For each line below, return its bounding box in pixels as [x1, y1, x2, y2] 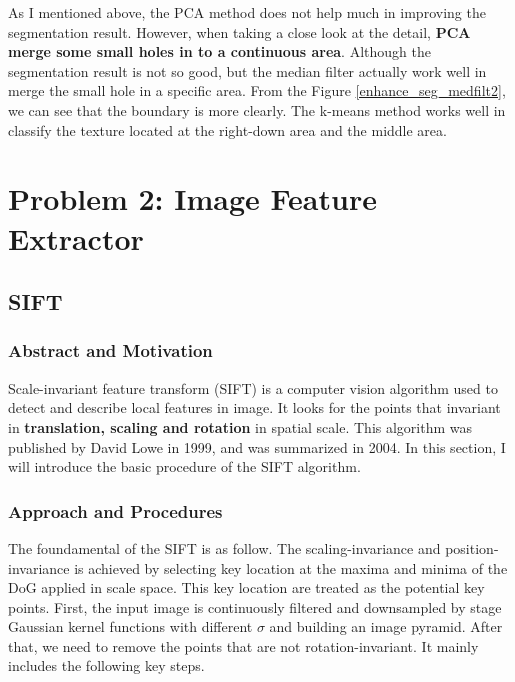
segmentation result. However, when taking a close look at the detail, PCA [8, 21, 471, 42]
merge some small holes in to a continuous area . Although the [8, 41, 431, 62]
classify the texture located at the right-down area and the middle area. [8, 119, 447, 140]
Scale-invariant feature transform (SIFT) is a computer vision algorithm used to [8, 377, 498, 398]
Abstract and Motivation [8, 338, 213, 363]
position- [445, 537, 499, 558]
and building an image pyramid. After [269, 616, 503, 637]
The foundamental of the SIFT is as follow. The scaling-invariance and [8, 537, 441, 558]
